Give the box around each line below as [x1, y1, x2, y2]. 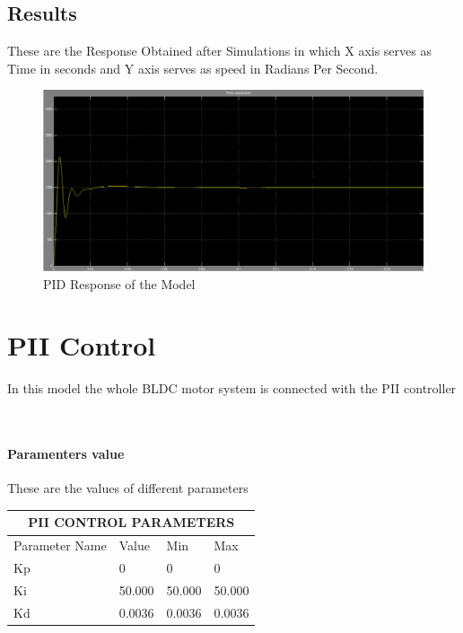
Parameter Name [13, 536, 107, 555]
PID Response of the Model [43, 274, 196, 293]
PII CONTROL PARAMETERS [28, 513, 235, 532]
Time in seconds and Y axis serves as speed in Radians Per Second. [7, 58, 379, 77]
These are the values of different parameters [7, 479, 249, 497]
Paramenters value [7, 444, 125, 463]
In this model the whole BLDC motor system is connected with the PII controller [7, 379, 457, 398]
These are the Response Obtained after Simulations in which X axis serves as [7, 41, 432, 60]
